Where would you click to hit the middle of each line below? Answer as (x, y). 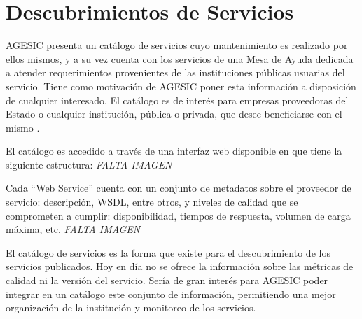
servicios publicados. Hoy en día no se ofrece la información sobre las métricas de (180, 266)
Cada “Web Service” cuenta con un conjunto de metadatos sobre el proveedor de (179, 188)
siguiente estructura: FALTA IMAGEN (89, 164)
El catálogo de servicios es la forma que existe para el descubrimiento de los (168, 252)
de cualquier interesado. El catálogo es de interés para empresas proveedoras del (177, 100)
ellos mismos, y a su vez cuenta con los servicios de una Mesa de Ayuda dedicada (180, 58)
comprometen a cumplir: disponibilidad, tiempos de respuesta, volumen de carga (178, 215)
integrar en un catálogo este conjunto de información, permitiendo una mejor (171, 293)
